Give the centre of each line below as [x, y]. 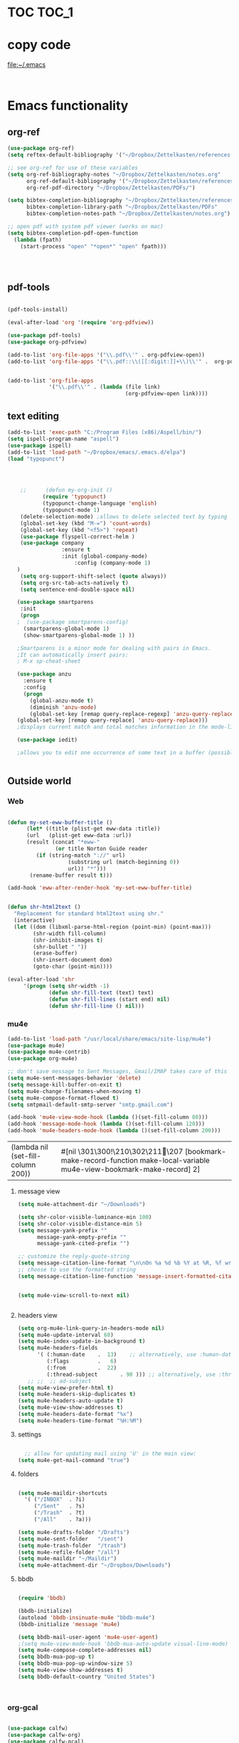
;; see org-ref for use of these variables [73, 168]
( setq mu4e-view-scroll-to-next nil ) [74, 1295]
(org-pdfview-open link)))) [166, 394]
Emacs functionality [68, 106]
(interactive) [34, 921]
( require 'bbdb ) [42, 1598]
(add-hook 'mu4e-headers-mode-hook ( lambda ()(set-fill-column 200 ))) [114, 1131]
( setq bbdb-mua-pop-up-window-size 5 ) [75, 1664]
